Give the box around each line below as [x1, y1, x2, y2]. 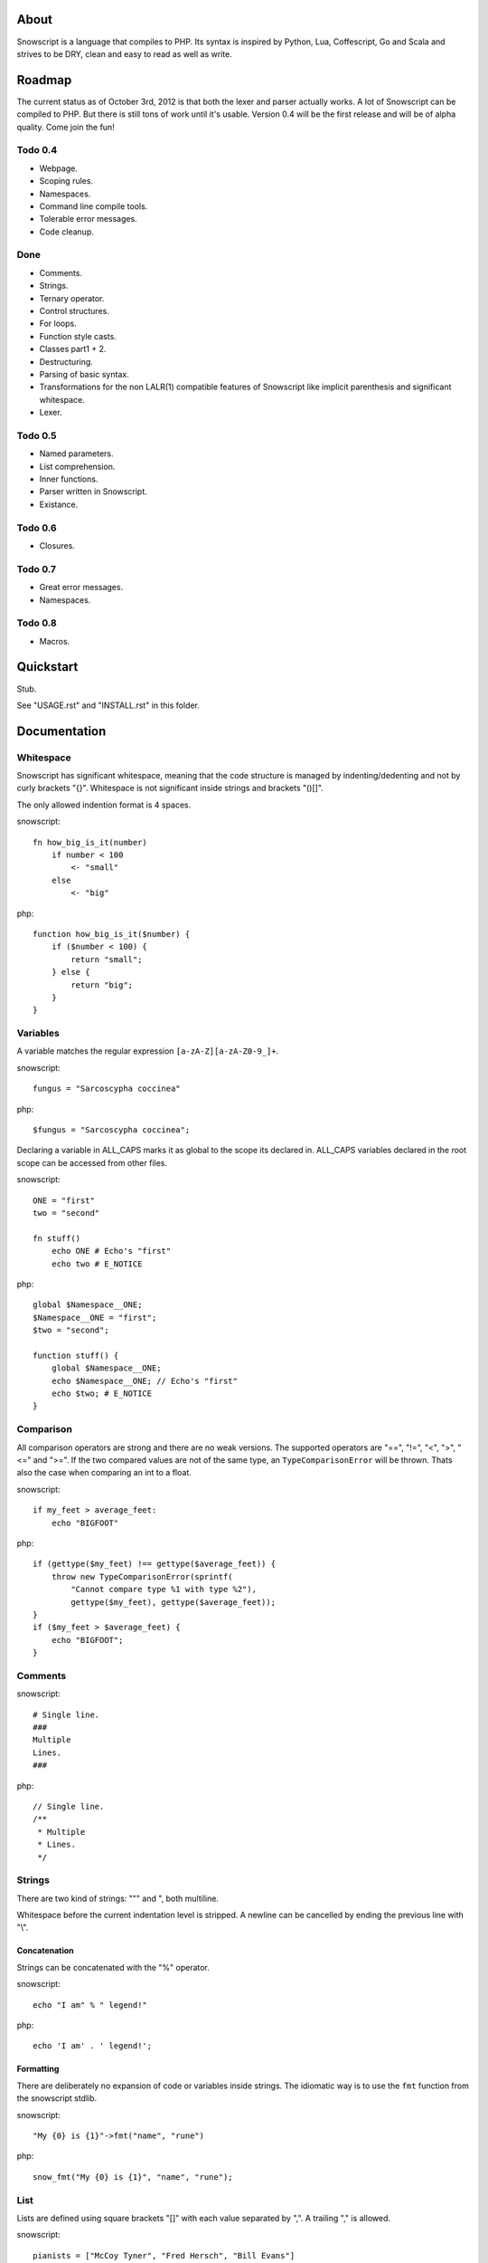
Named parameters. [39, 448, 114, 459]
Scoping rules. [39, 176, 94, 186]
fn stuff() [33, 1233, 81, 1244]
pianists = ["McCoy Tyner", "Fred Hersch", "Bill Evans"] [33, 2250, 296, 2260]
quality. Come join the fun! [16, 121, 115, 132]
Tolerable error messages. [39, 214, 137, 224]
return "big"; [70, 979, 134, 990]
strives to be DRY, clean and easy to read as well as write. [16, 48, 232, 59]
